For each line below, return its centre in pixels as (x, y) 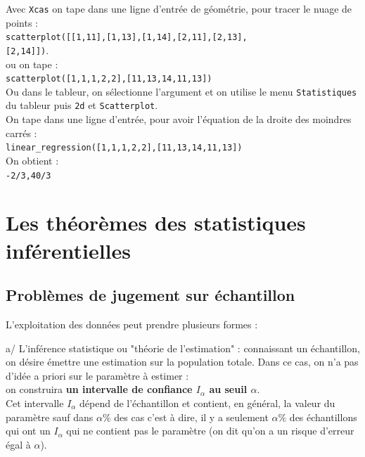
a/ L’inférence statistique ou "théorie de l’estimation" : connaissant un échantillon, (183, 348)
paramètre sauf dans (50, 417)
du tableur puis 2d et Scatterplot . (82, 105)
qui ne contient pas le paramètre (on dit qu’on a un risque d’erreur (210, 431)
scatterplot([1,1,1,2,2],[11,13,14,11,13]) (109, 79)
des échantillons (323, 417)
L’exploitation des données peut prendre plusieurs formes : (132, 324)
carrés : (21, 133)
